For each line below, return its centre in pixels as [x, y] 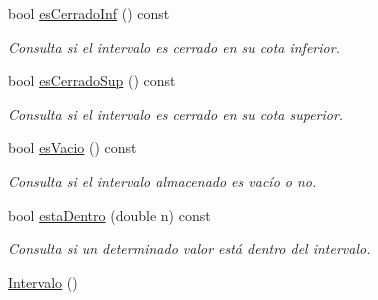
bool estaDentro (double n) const [109, 214]
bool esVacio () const [72, 147]
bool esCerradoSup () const [92, 80]
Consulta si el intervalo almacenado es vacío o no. [162, 180]
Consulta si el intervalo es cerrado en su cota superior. [176, 113]
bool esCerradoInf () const [89, 13]
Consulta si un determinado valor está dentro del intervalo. [189, 248]
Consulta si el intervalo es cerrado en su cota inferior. [174, 46]
